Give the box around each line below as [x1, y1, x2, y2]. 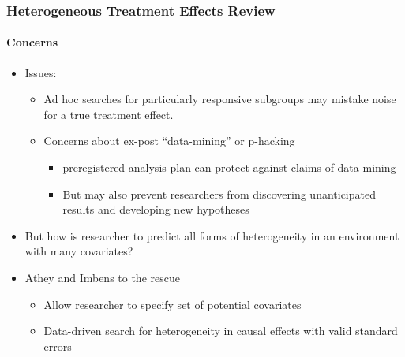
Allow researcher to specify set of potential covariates [43, 296, 302, 312]
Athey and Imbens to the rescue [24, 269, 180, 285]
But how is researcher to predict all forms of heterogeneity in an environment [24, 227, 399, 244]
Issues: [24, 64, 57, 80]
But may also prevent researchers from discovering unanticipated [62, 185, 376, 202]
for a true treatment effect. [43, 106, 174, 122]
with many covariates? [24, 243, 133, 259]
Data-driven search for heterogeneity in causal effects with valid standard [43, 322, 398, 339]
